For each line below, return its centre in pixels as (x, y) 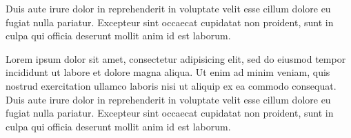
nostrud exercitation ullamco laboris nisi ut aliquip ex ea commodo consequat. (171, 85)
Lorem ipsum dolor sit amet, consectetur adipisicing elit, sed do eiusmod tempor (176, 58)
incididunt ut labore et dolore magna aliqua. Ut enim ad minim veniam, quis (168, 72)
